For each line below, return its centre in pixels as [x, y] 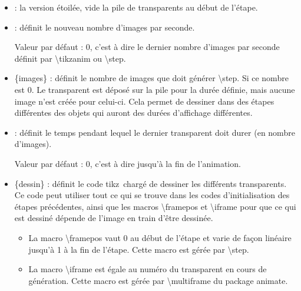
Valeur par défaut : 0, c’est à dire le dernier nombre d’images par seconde [147, 47]
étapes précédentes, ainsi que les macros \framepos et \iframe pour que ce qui [155, 206]
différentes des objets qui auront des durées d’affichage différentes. [133, 113]
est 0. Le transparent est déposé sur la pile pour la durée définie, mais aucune [155, 89]
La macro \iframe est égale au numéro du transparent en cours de [148, 269]
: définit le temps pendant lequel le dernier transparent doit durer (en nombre [155, 132]
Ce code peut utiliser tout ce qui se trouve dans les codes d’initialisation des [152, 195]
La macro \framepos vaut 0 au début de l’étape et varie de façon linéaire [160, 237]
